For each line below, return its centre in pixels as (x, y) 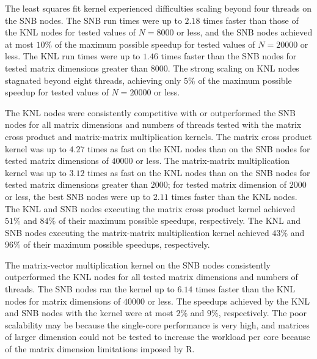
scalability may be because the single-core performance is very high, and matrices (157, 324)
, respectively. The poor (263, 313)
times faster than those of (251, 20)
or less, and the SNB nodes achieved (245, 32)
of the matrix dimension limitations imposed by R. (100, 349)
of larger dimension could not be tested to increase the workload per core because (158, 337)
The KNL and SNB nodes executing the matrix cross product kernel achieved (150, 208)
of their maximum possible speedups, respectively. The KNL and (180, 220)
